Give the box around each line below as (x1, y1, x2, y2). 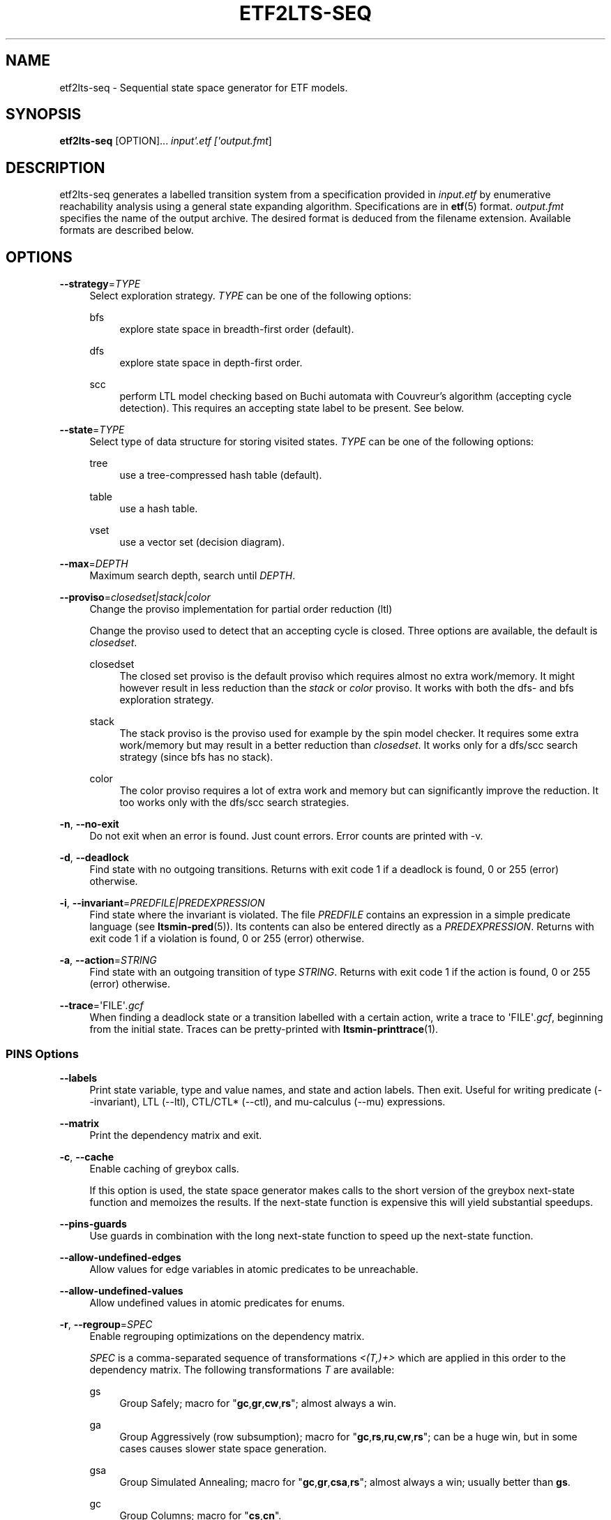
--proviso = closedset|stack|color (59, 591, 211, 604)
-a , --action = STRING (59, 954, 157, 967)
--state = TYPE (59, 424, 125, 436)
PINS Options (6, 1046, 79, 1061)
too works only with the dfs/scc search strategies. (119, 796, 349, 809)
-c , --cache (59, 1150, 114, 1163)
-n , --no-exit (59, 818, 119, 830)
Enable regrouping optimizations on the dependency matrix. (89, 1329, 365, 1342)
